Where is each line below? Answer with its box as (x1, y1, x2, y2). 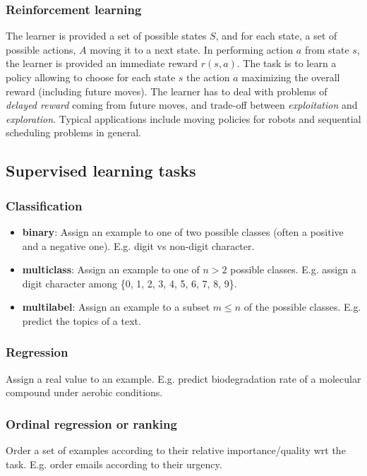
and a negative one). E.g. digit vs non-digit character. (22, 238, 255, 253)
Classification (6, 196, 83, 214)
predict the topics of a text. (22, 313, 141, 328)
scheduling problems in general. (6, 125, 141, 140)
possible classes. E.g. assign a (230, 262, 356, 277)
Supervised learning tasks (6, 160, 196, 182)
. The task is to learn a (236, 56, 337, 71)
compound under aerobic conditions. (6, 385, 163, 400)
